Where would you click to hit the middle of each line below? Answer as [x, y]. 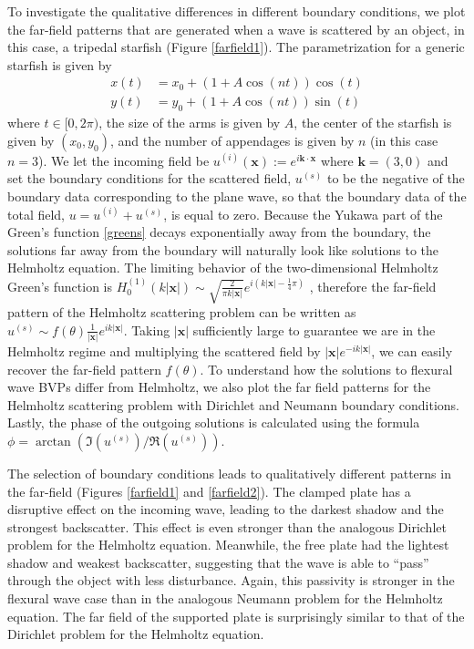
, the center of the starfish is [373, 123]
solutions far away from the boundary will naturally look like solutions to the [223, 249]
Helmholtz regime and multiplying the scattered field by [164, 350]
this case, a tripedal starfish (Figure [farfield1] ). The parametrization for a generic [236, 47]
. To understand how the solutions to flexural [326, 369]
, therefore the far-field [373, 286]
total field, [36, 214]
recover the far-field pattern [84, 369]
